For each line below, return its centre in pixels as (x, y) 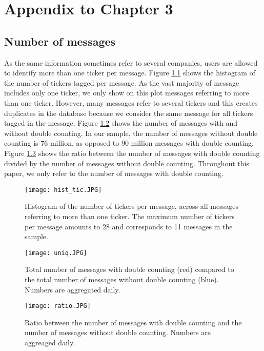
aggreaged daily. (50, 343)
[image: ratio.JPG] (58, 306)
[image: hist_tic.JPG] (63, 190)
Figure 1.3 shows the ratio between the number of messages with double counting (132, 153)
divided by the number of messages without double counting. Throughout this (127, 163)
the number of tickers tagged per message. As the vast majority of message (122, 82)
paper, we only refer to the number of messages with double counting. (114, 173)
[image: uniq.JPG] (56, 253)
